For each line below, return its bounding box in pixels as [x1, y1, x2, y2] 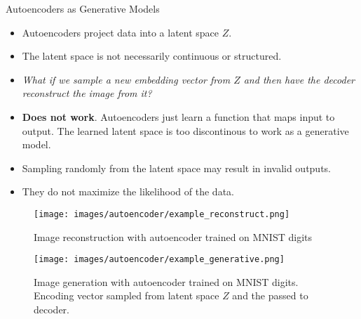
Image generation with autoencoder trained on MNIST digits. [34, 274, 299, 289]
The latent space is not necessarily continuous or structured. [22, 48, 282, 63]
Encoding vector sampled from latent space [34, 288, 219, 303]
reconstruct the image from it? [22, 86, 152, 100]
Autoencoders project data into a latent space [22, 25, 219, 39]
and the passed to [232, 288, 308, 303]
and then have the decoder [243, 72, 355, 86]
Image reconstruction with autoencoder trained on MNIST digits [34, 229, 312, 244]
